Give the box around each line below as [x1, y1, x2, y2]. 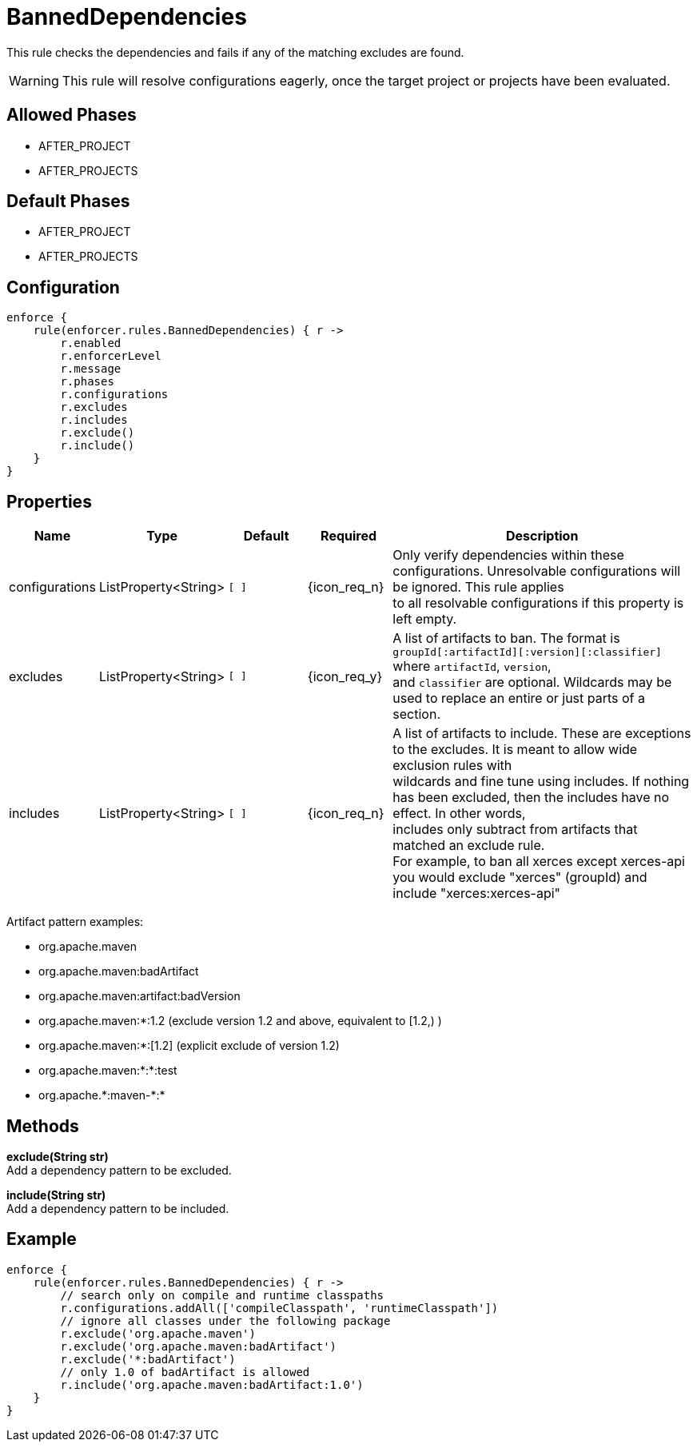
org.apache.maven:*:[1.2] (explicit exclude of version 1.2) [38, 1039, 340, 1053]
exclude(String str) [6, 1149, 109, 1163]
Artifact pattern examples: [6, 915, 144, 929]
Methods [6, 1115, 79, 1136]
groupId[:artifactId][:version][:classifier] [392, 646, 662, 659]
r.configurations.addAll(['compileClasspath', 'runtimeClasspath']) [60, 1301, 499, 1314]
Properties [6, 491, 92, 512]
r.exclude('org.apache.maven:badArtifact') [60, 1339, 337, 1353]
